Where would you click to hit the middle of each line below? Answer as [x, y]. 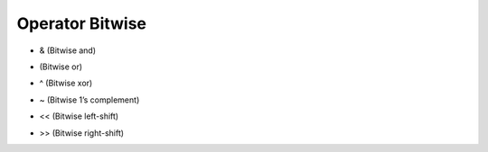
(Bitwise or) [61, 67]
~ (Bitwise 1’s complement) [89, 100]
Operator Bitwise [82, 23]
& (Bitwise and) [68, 50]
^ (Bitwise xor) [66, 83]
